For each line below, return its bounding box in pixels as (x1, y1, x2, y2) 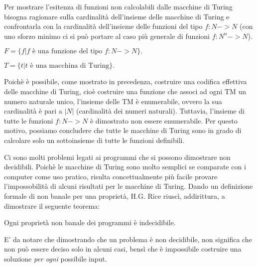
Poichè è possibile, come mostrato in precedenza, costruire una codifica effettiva (4, 76, 247, 87)
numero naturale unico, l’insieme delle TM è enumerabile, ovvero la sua (4, 96, 222, 106)
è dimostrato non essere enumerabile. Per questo (90, 115, 238, 126)
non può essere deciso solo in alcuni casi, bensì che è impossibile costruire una (4, 244, 242, 254)
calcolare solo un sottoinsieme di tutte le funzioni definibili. (4, 134, 185, 145)
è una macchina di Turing (30, 62, 110, 70)
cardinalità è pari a (4, 106, 62, 116)
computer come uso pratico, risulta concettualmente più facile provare (4, 171, 218, 181)
